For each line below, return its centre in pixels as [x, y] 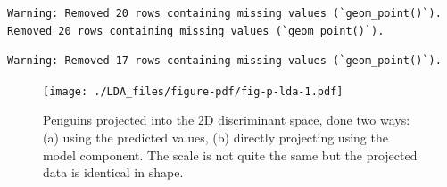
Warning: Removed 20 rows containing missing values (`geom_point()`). [224, 13]
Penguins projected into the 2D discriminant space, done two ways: [227, 120]
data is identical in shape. [113, 172]
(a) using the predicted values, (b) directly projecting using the [215, 138]
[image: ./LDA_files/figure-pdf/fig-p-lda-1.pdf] [193, 91]
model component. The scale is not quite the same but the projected [230, 154]
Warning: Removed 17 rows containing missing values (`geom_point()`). [224, 61]
